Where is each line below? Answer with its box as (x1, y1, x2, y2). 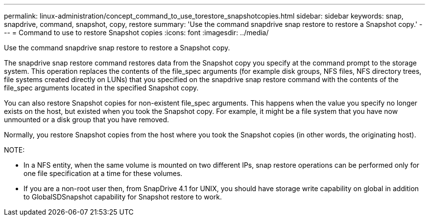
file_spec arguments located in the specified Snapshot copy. (4, 84, 199, 92)
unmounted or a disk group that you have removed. (4, 115, 169, 124)
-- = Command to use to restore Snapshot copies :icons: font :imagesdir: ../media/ (4, 28, 269, 37)
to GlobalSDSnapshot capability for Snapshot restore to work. (24, 193, 222, 201)
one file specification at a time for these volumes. (24, 169, 183, 177)
